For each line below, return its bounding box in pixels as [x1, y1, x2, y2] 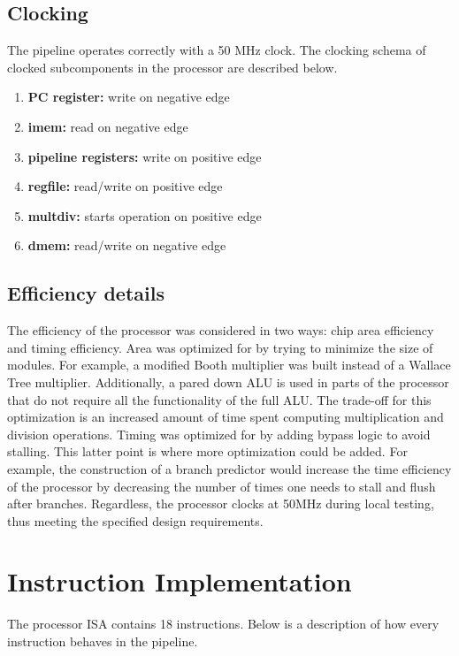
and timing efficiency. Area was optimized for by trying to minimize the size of [7, 338, 433, 356]
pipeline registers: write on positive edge [27, 147, 262, 165]
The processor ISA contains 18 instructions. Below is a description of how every [7, 614, 440, 633]
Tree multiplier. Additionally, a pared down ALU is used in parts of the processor [7, 372, 449, 391]
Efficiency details [7, 279, 164, 307]
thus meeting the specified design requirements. [7, 511, 264, 530]
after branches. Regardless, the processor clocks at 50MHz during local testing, [7, 494, 434, 513]
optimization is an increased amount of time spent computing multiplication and [7, 408, 444, 426]
